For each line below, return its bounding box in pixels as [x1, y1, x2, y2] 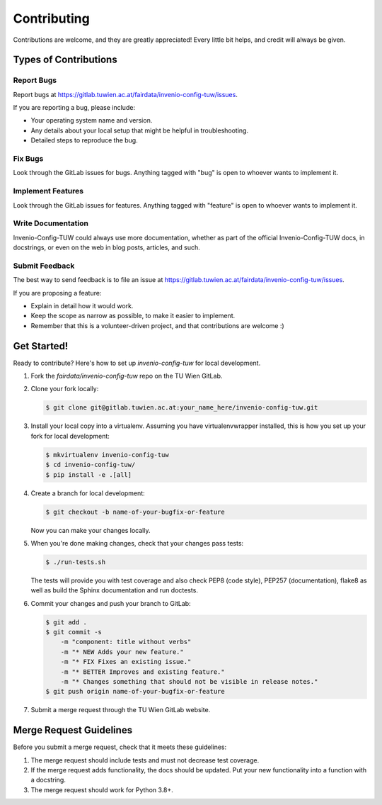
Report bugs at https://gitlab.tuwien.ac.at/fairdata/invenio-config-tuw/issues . [13, 90, 238, 98]
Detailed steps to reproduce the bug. [30, 136, 138, 145]
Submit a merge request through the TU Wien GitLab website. [30, 706, 211, 714]
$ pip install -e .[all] [45, 471, 132, 478]
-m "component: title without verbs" [60, 638, 192, 646]
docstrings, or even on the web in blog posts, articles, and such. [13, 243, 201, 252]
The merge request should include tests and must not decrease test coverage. [30, 755, 260, 765]
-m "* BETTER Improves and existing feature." [60, 668, 226, 676]
